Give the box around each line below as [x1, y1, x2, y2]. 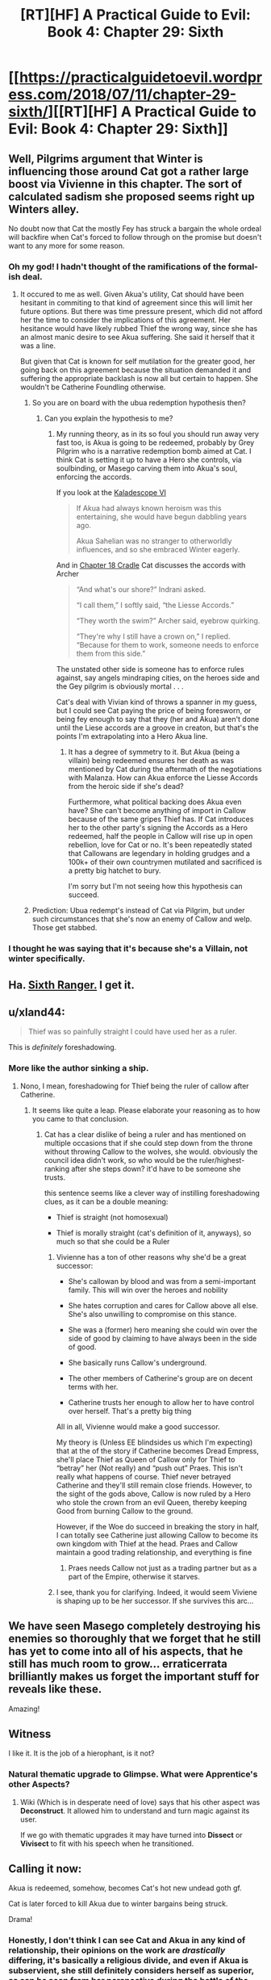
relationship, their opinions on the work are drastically [8, 1944, 226, 1956]
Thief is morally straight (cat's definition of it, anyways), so [56, 1227, 252, 1237]
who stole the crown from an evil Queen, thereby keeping [56, 1497, 248, 1507]
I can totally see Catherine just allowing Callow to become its [56, 1530, 258, 1540]
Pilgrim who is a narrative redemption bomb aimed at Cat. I [56, 447, 252, 456]
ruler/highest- [198, 1155, 245, 1164]
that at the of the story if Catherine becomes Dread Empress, [56, 1445, 260, 1455]
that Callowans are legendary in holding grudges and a [68, 849, 251, 858]
